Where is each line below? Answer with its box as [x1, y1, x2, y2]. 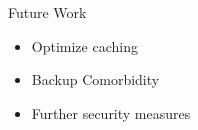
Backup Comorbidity [31, 69, 160, 90]
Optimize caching [31, 35, 138, 56]
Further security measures [31, 102, 191, 123]
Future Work [8, 2, 87, 22]
